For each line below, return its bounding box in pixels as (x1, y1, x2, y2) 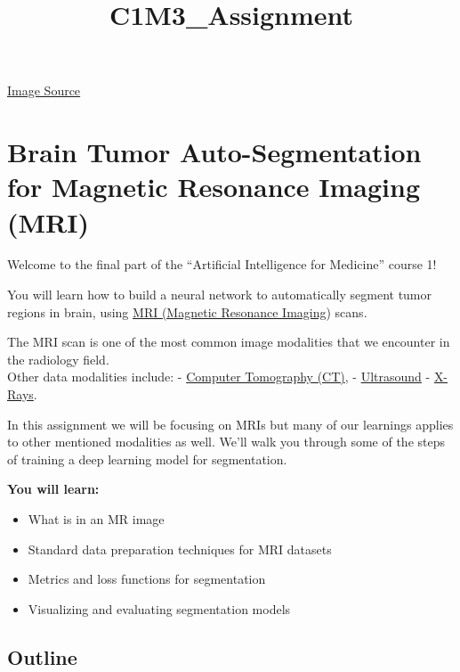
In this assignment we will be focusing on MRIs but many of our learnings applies (7, 414, 454, 433)
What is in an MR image (28, 510, 165, 528)
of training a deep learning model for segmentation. (7, 449, 287, 468)
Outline (7, 643, 77, 670)
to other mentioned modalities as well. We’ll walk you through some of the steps (7, 432, 445, 451)
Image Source (7, 81, 81, 100)
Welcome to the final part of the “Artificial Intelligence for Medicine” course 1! (7, 255, 437, 274)
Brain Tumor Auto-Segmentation (7, 134, 422, 170)
